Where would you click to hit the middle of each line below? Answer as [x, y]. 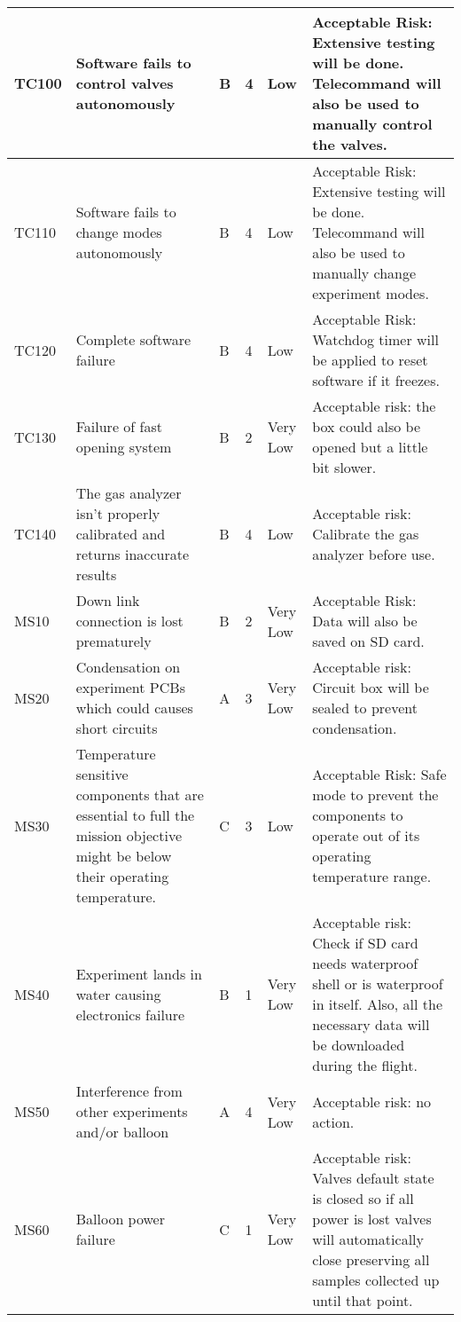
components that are [140, 795]
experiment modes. [371, 293]
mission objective [129, 835]
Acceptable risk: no [372, 1101]
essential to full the [135, 815]
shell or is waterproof [378, 984]
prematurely [113, 641]
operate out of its [366, 835]
